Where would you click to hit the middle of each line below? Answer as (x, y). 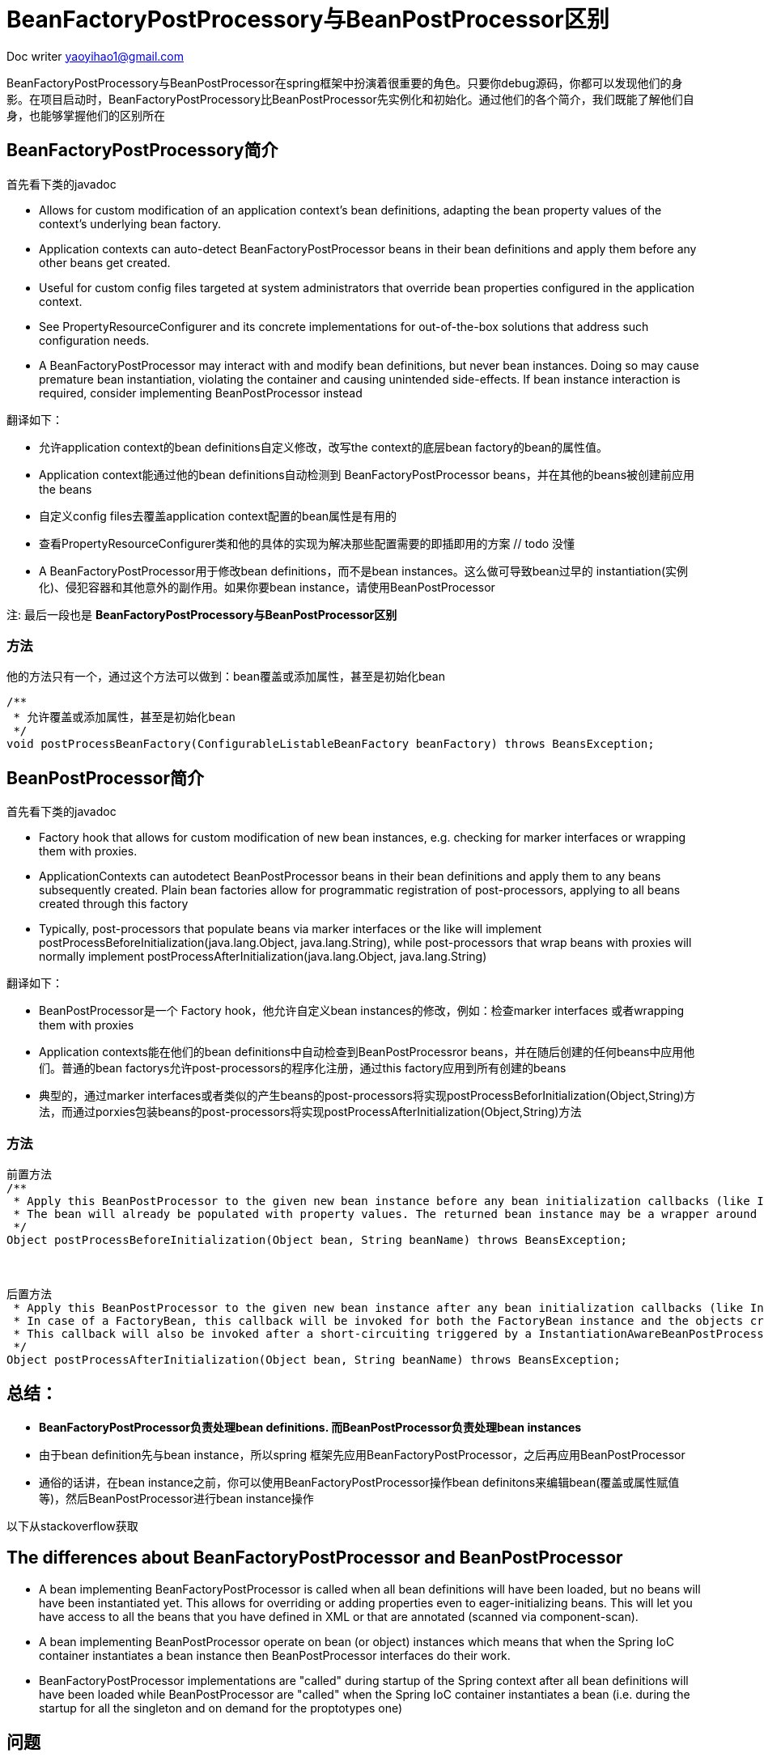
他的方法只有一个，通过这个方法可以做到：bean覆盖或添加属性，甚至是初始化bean (226, 677)
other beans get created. (105, 262)
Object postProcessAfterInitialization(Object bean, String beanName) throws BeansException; (314, 1359)
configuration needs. (94, 340)
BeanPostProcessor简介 (106, 778)
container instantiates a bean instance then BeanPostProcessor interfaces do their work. (275, 1655)
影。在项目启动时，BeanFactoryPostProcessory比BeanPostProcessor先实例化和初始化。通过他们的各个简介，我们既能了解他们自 (350, 99)
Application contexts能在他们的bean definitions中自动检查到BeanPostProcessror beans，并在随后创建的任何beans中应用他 (367, 1052)
